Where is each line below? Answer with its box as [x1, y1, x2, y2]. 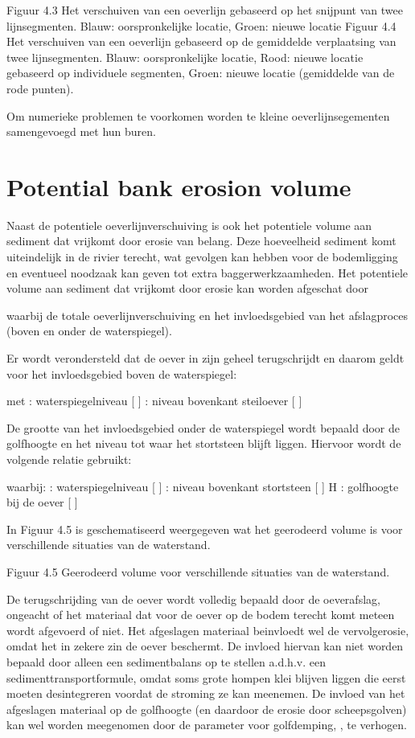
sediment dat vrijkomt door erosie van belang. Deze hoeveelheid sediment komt [6, 232, 397, 249]
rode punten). [6, 80, 74, 96]
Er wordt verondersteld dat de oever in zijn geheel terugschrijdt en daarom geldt [6, 350, 405, 367]
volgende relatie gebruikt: [6, 451, 132, 467]
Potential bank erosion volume [6, 170, 351, 203]
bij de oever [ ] [6, 494, 78, 510]
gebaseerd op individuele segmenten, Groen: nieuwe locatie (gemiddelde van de [6, 64, 395, 81]
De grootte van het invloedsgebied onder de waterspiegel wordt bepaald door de [6, 419, 400, 436]
